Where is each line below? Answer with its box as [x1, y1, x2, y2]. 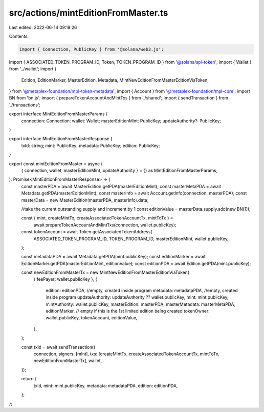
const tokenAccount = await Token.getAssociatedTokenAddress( [21, 229, 153, 235]
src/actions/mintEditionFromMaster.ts [9, 7, 168, 18]
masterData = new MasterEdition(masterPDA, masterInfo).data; [21, 197, 149, 203]
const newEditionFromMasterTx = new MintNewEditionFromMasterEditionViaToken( [21, 269, 190, 275]
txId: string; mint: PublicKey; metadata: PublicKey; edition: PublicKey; [21, 143, 160, 148]
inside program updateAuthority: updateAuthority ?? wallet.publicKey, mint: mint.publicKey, [45, 294, 229, 300]
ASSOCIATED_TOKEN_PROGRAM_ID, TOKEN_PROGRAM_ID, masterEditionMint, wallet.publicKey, [33, 236, 229, 242]
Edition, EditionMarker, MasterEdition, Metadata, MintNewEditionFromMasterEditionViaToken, [21, 77, 209, 83]
